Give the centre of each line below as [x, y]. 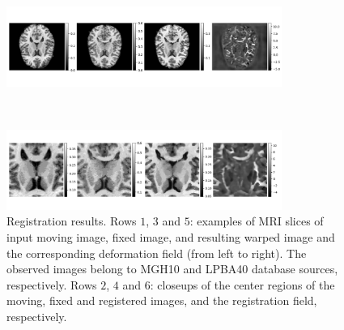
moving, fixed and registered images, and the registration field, [162, 300]
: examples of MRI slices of [257, 221]
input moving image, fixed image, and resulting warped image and [171, 237]
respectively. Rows [52, 284]
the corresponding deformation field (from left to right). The [157, 253]
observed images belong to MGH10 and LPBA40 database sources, [172, 269]
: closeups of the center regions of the [242, 284]
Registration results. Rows [72, 221]
